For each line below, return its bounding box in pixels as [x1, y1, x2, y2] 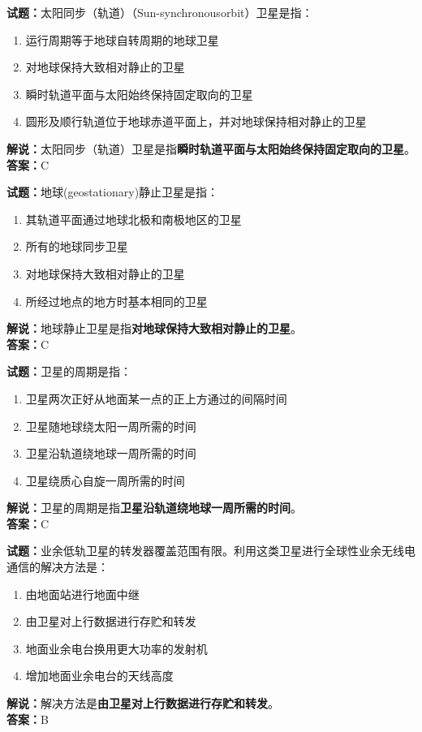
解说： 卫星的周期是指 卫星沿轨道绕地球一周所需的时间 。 [6, 499, 302, 516]
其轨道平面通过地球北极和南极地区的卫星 [25, 210, 242, 227]
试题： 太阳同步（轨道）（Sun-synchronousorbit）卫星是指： [6, 4, 313, 20]
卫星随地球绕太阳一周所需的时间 [25, 417, 196, 434]
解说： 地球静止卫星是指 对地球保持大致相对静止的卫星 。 [6, 320, 302, 337]
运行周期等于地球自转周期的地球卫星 [25, 31, 219, 48]
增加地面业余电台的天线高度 [25, 667, 174, 684]
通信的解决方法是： [6, 558, 109, 575]
